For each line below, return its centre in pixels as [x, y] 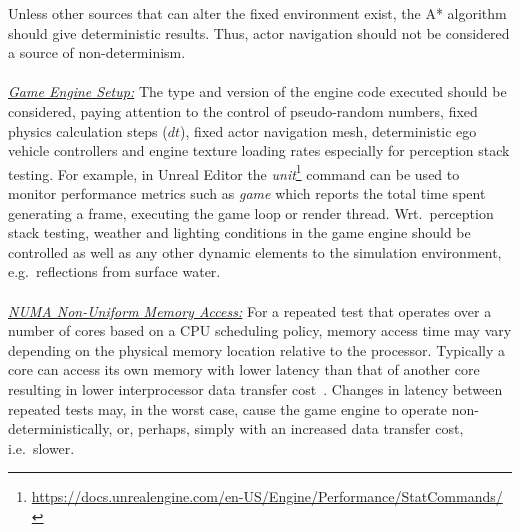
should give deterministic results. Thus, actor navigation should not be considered [259, 32]
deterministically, [60, 428]
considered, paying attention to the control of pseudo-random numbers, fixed [243, 110]
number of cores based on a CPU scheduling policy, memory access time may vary [260, 330]
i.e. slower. [41, 447]
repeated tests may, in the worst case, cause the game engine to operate [228, 408]
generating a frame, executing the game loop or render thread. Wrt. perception [251, 212]
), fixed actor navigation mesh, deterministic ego [328, 130]
